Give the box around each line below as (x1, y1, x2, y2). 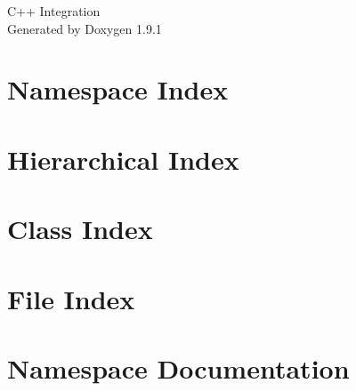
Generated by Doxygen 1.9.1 (7, 19, 162, 37)
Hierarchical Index (7, 140, 239, 177)
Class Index (7, 211, 153, 247)
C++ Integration (7, 2, 101, 20)
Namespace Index (7, 71, 229, 108)
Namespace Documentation (7, 349, 350, 386)
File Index (7, 280, 135, 316)
